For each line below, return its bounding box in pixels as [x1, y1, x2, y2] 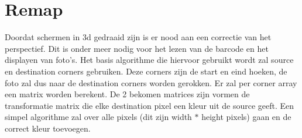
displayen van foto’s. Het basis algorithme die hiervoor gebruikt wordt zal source [5, 54, 294, 66]
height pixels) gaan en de [201, 111, 291, 123]
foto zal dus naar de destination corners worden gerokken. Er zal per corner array [5, 76, 297, 89]
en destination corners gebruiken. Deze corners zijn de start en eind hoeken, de [5, 65, 287, 77]
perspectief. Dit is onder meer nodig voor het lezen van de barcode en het [5, 42, 269, 54]
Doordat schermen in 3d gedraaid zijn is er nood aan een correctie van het [5, 31, 272, 43]
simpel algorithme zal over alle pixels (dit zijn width [5, 111, 192, 123]
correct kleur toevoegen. [5, 122, 91, 134]
